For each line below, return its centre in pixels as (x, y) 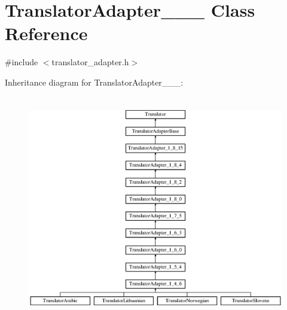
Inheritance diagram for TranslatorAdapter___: (94, 82)
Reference (46, 33)
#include (22, 62)
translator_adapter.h (90, 62)
